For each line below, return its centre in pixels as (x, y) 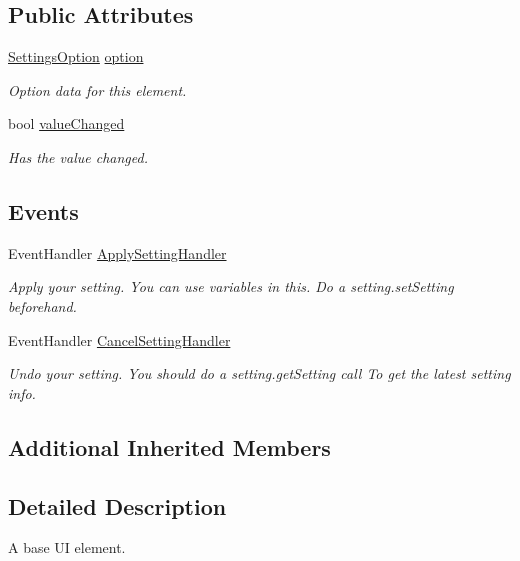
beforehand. (42, 305)
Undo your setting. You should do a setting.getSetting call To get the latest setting (259, 373)
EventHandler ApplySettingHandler (117, 252)
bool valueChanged (66, 123)
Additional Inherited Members (169, 446)
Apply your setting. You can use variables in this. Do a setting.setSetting (231, 286)
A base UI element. (67, 547)
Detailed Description (117, 505)
